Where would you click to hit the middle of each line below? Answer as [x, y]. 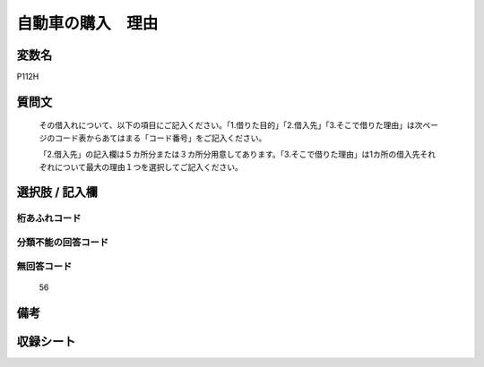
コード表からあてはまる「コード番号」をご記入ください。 [160, 138]
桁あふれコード [49, 218]
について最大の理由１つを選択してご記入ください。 [149, 166]
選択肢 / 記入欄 [57, 192]
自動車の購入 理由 [87, 23]
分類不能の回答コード [63, 242]
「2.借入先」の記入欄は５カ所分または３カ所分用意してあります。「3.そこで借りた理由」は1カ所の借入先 [229, 154]
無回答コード [44, 266]
